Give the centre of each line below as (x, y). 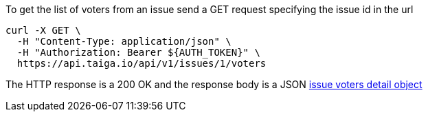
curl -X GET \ (43, 30)
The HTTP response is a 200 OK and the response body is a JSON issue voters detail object (214, 84)
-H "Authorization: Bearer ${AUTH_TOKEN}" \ (138, 52)
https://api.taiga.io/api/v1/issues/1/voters (142, 63)
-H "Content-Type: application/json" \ (124, 41)
